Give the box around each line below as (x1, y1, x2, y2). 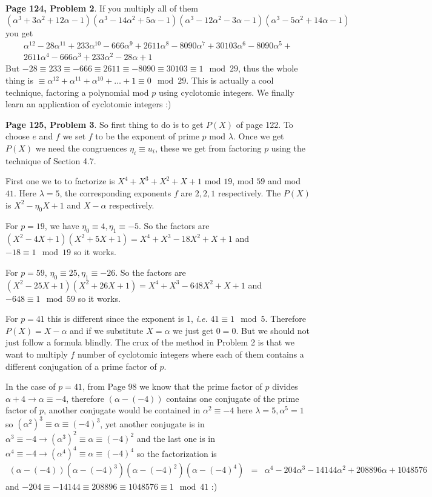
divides (272, 380, 298, 393)
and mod (267, 175, 301, 187)
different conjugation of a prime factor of (5, 359, 157, 372)
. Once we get (233, 130, 284, 142)
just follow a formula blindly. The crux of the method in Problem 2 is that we (5, 336, 294, 349)
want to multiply (5, 347, 68, 360)
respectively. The (218, 186, 281, 199)
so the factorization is (136, 447, 217, 459)
